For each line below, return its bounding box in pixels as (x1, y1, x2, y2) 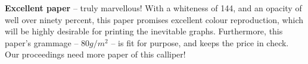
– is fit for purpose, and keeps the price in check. (111, 36, 289, 49)
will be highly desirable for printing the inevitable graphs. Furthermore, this (5, 25, 283, 37)
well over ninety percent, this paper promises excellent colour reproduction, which (5, 13, 304, 25)
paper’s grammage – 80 (5, 36, 90, 49)
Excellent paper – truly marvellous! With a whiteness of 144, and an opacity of (5, 2, 302, 14)
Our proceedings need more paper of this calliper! (5, 48, 186, 60)
